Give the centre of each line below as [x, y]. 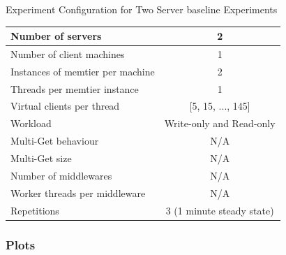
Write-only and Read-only [220, 123]
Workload [31, 123]
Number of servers [56, 36]
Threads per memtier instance [75, 88]
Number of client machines [68, 53]
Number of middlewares [61, 175]
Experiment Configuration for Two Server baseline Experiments [142, 9]
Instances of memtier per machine [83, 71]
